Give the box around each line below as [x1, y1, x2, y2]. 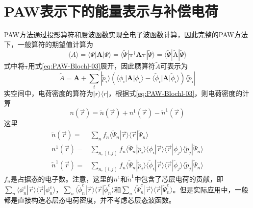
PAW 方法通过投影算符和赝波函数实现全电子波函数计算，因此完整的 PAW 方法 [4, 29, 248, 40]
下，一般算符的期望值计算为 [4, 39, 93, 49]
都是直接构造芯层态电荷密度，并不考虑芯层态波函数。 [4, 195, 176, 205]
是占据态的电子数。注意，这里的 [10, 173, 114, 184]
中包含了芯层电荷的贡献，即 [134, 173, 224, 184]
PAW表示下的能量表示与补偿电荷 [4, 1, 219, 21]
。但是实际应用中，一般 [173, 184, 249, 194]
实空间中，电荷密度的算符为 [4, 88, 93, 98]
